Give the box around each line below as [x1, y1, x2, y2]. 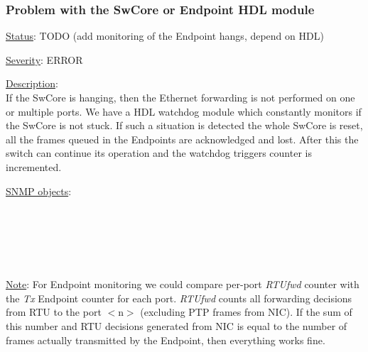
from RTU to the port [6, 304, 102, 319]
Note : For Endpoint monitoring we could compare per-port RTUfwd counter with [6, 277, 359, 292]
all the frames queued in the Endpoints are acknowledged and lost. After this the [6, 131, 359, 146]
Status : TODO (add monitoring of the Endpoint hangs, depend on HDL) [6, 28, 324, 43]
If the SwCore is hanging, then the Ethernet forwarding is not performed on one [6, 90, 355, 104]
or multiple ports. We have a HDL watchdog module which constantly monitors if [6, 104, 362, 119]
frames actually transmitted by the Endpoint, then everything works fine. [6, 332, 325, 347]
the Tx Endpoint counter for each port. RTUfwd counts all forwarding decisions [6, 290, 352, 305]
